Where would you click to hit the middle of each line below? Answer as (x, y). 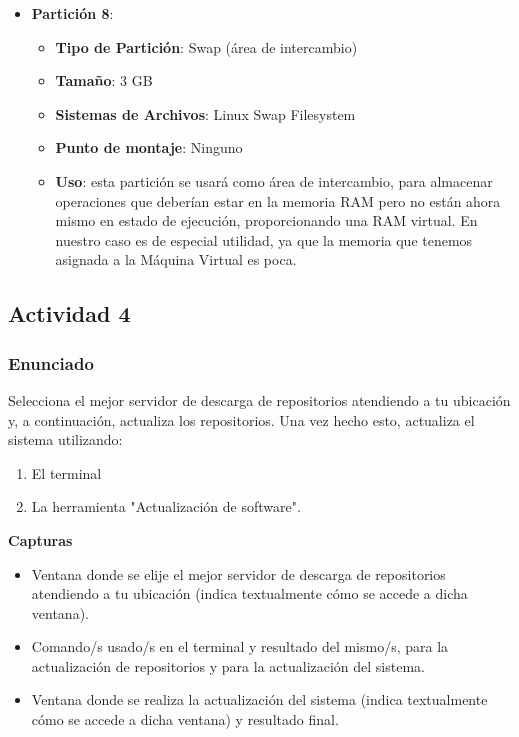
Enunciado (51, 362)
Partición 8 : (72, 13)
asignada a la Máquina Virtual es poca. (176, 259)
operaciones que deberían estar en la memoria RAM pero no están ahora (278, 200)
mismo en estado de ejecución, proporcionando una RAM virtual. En (266, 220)
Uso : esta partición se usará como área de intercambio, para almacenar (274, 180)
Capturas (40, 539)
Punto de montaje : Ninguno (149, 147)
